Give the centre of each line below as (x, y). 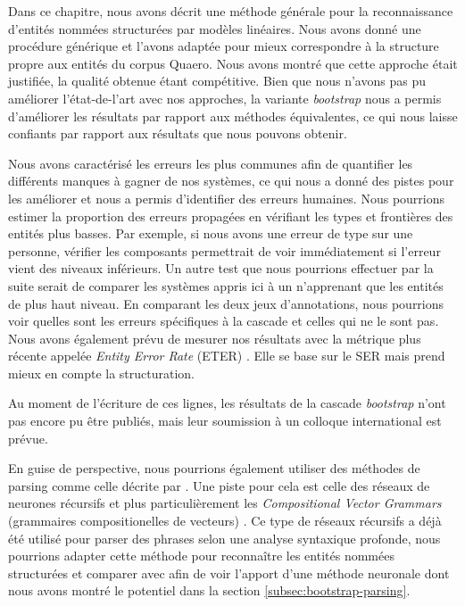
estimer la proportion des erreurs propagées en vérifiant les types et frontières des (231, 216)
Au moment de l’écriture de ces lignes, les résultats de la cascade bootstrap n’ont (227, 403)
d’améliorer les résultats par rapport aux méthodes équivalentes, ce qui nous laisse (233, 116)
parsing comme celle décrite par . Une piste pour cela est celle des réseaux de (219, 485)
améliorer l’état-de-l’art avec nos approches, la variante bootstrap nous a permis (225, 98)
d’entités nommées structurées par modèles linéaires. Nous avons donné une (215, 28)
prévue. (28, 438)
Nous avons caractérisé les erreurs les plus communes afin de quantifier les (211, 163)
